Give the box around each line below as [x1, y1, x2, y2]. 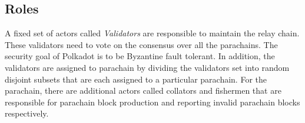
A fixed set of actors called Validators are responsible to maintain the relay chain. [5, 27, 300, 39]
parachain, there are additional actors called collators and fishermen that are [5, 84, 281, 97]
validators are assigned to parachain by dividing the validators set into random [5, 61, 290, 73]
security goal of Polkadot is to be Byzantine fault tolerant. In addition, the [5, 50, 275, 62]
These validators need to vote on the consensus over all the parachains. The [5, 38, 278, 50]
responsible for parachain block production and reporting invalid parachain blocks [5, 95, 300, 108]
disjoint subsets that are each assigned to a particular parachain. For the [5, 73, 267, 85]
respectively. [5, 107, 49, 119]
